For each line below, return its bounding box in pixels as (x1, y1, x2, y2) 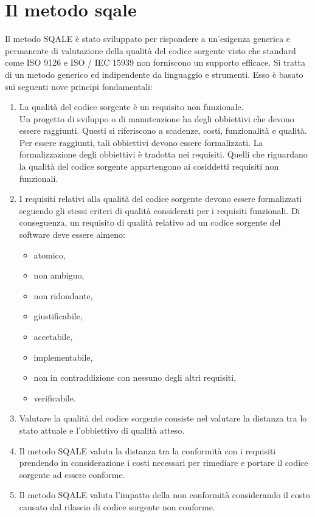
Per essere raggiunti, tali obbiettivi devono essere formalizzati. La (19, 136, 263, 148)
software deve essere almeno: (19, 228, 125, 241)
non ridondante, (33, 289, 93, 302)
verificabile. (33, 391, 76, 404)
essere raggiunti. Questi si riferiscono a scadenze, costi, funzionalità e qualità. (19, 124, 307, 137)
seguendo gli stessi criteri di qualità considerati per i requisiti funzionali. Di (19, 204, 300, 217)
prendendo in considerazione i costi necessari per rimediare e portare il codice (19, 456, 308, 469)
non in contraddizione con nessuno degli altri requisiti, (33, 371, 237, 384)
